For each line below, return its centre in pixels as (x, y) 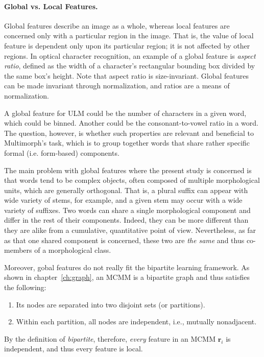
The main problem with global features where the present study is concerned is (128, 170)
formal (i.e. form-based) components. (62, 152)
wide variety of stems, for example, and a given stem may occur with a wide (123, 200)
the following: (25, 287)
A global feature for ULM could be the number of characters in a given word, (125, 113)
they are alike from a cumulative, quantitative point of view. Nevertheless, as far (130, 230)
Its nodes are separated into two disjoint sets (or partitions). (111, 304)
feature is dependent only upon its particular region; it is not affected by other (127, 45)
